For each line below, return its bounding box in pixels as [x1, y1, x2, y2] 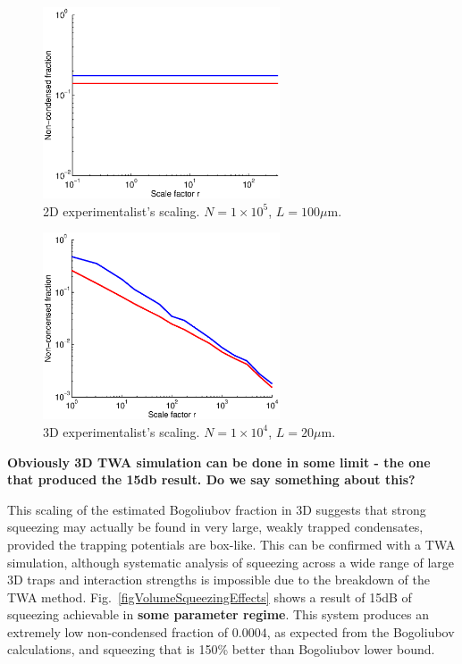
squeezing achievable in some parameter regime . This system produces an [7, 605, 430, 624]
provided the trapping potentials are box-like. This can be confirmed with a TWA [7, 534, 456, 553]
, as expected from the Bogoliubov [266, 622, 455, 641]
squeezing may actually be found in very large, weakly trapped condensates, [7, 517, 424, 536]
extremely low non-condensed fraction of [7, 622, 229, 641]
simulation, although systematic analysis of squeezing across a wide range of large [7, 552, 455, 571]
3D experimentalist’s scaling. [43, 422, 200, 441]
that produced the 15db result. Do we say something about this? [7, 470, 416, 489]
